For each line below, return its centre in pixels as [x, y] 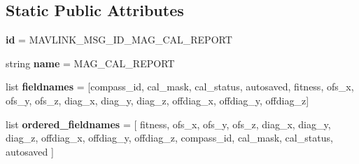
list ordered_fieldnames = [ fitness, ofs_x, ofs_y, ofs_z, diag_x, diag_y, [168, 124]
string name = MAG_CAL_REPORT [90, 63]
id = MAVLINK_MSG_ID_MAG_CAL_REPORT [119, 40]
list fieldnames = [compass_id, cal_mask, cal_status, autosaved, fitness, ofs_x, [180, 87]
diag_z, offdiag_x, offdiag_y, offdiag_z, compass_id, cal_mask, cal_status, [169, 138]
